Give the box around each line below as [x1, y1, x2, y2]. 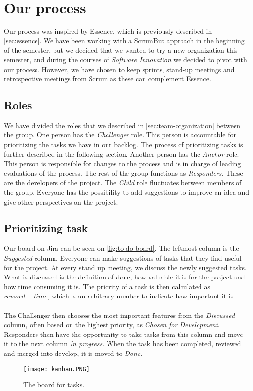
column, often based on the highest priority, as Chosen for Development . [4, 319, 220, 330]
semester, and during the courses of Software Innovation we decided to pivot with [4, 54, 247, 64]
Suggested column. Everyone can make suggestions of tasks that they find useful [4, 253, 242, 263]
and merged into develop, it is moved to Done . [4, 348, 143, 358]
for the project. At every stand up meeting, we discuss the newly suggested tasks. [4, 262, 247, 272]
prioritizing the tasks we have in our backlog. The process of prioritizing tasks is [4, 139, 243, 149]
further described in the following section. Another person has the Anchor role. [4, 149, 239, 159]
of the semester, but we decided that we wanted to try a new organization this [4, 45, 238, 55]
